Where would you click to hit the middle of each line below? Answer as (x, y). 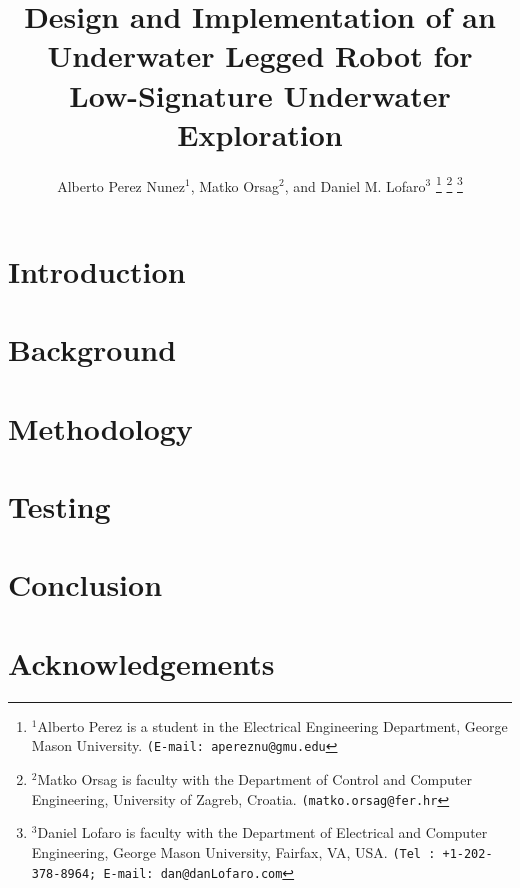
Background (92, 349)
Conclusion (85, 584)
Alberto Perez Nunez (121, 185)
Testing (59, 506)
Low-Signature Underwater (260, 94)
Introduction (97, 270)
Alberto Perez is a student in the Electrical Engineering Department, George (272, 725)
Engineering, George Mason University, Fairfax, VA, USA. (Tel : (233, 851)
